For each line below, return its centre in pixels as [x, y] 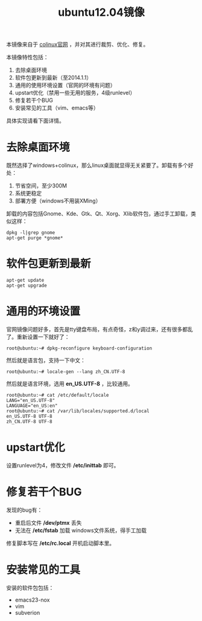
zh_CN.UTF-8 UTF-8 [29, 421]
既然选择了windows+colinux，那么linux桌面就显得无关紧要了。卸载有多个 [97, 165]
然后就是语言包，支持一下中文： [46, 360]
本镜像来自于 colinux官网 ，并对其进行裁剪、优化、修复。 [77, 44]
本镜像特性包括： [27, 57]
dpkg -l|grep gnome [31, 233]
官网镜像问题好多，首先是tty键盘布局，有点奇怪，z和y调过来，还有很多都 [97, 329]
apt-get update [25, 281]
